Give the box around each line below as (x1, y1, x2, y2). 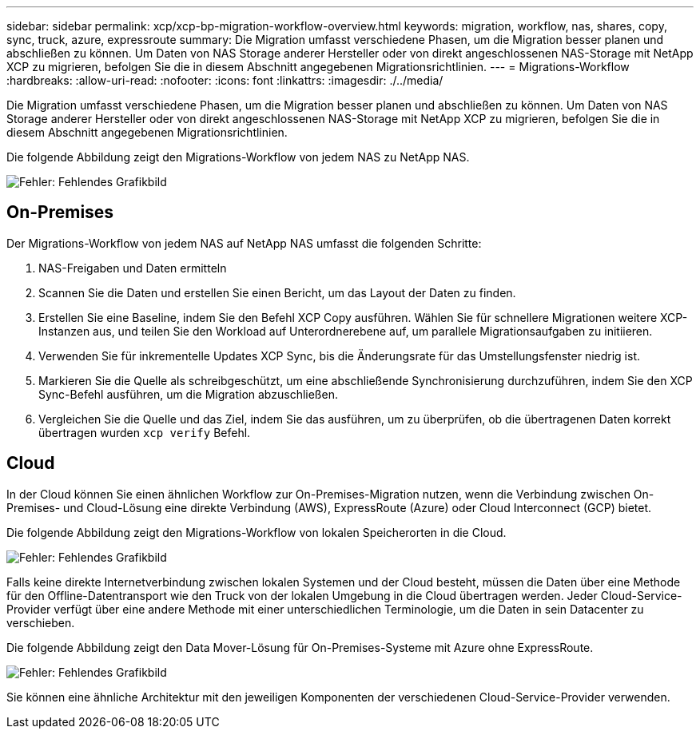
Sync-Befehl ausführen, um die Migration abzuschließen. (38, 387, 338, 401)
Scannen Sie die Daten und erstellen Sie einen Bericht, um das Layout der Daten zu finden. (38, 285, 516, 300)
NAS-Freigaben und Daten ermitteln (38, 260, 227, 275)
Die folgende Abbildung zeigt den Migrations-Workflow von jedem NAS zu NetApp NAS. (6, 150, 470, 164)
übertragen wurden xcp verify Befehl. (38, 425, 251, 439)
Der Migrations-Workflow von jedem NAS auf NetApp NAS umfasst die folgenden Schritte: (6, 236, 482, 250)
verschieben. (6, 615, 75, 630)
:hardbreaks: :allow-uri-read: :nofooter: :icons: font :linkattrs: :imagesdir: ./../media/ (6, 73, 443, 87)
